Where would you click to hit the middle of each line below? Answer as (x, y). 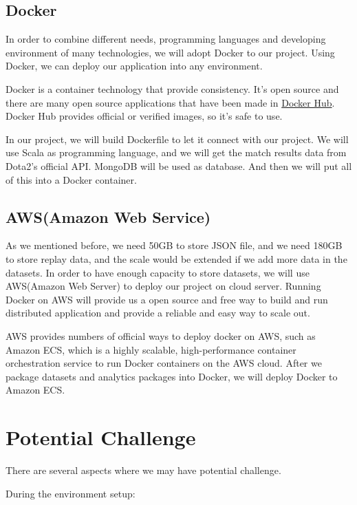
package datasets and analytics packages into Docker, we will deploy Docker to (172, 376)
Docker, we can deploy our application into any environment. (134, 66)
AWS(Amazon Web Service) (108, 216)
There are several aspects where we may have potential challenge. (143, 470)
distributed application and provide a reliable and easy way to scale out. (158, 313)
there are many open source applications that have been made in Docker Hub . (170, 102)
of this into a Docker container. (71, 179)
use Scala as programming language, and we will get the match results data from (176, 152)
